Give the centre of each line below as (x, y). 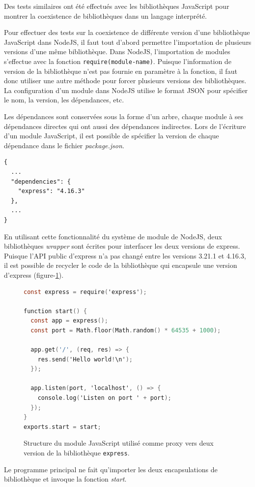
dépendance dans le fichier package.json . (64, 145)
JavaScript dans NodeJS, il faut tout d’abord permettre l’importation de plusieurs (128, 42)
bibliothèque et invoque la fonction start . (65, 479)
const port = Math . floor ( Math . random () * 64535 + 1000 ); (126, 330)
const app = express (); (69, 321)
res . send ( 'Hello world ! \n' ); (85, 359)
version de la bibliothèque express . (77, 453)
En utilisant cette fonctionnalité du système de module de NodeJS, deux (113, 236)
